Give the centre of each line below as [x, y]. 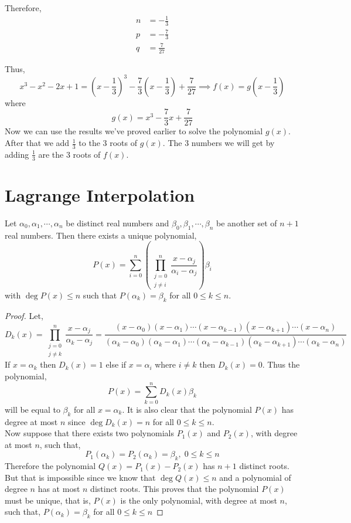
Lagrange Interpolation [100, 194]
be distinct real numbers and [117, 223]
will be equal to [33, 409]
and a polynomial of [255, 477]
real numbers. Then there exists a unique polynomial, [101, 235]
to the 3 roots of [108, 143]
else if [116, 364]
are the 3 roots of [69, 154]
